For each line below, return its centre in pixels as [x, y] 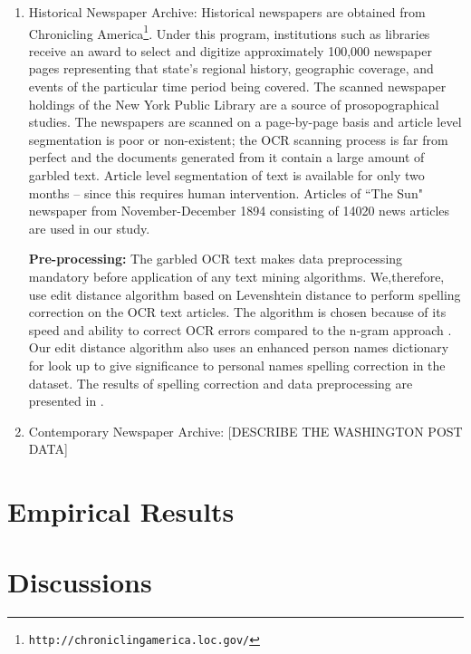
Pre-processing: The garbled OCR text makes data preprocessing [216, 259]
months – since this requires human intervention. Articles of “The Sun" [226, 192]
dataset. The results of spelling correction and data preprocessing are [221, 383]
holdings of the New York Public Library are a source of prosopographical [234, 104]
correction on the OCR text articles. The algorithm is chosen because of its [237, 312]
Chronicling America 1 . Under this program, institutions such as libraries [229, 32]
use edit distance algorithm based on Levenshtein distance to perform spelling [245, 294]
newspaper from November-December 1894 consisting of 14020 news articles [239, 211]
